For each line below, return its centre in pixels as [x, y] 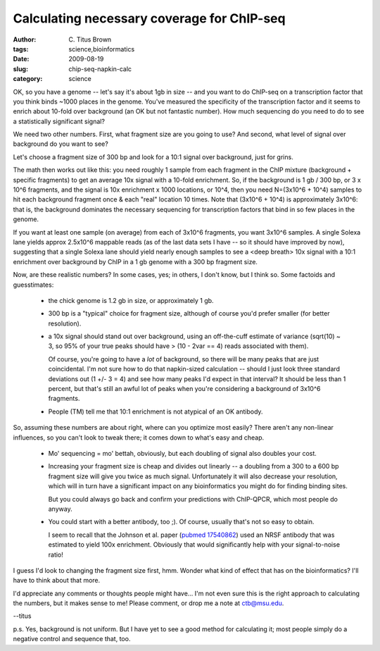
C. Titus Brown [90, 39]
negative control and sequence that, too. [72, 639]
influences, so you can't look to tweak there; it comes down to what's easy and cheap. [139, 438]
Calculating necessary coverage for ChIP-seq [149, 18]
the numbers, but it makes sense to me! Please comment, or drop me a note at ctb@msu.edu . [148, 603]
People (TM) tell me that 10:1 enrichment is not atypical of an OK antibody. [156, 411]
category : [28, 79]
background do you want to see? [61, 144]
